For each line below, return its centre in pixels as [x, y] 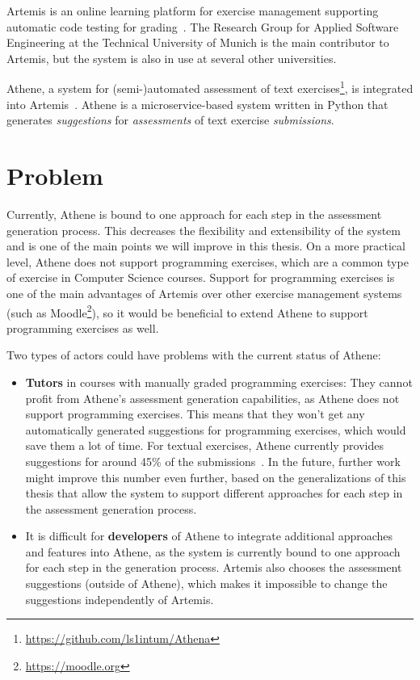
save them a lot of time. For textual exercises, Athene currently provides [205, 445]
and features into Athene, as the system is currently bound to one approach [213, 551]
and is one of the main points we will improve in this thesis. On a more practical [206, 246]
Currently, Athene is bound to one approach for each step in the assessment [194, 214]
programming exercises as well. [83, 327]
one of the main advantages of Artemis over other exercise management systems [204, 293]
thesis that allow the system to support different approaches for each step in [214, 493]
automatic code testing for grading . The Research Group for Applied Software [203, 26]
